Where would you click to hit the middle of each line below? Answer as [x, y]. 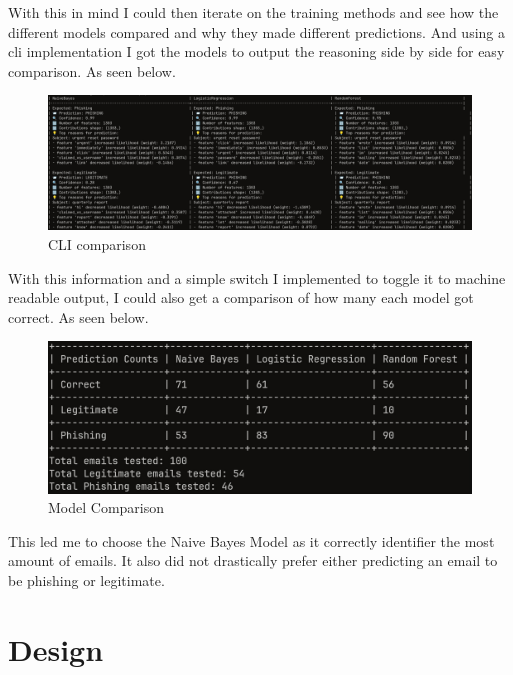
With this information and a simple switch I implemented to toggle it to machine [257, 277]
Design [56, 648]
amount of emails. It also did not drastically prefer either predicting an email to [253, 560]
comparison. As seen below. [92, 70]
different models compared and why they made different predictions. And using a [256, 31]
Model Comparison [106, 507]
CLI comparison [97, 243]
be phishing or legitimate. [86, 580]
